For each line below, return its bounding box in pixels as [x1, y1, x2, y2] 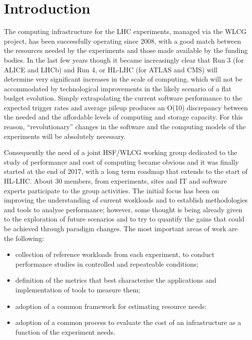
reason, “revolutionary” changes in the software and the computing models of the [4, 121, 246, 132]
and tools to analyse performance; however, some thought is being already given [4, 204, 243, 214]
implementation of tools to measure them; [15, 284, 141, 294]
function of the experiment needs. [15, 326, 115, 337]
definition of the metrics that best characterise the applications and [15, 275, 216, 285]
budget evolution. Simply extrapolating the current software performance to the [4, 93, 242, 103]
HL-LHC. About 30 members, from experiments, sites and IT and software [4, 176, 227, 186]
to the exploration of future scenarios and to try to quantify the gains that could [4, 214, 245, 224]
